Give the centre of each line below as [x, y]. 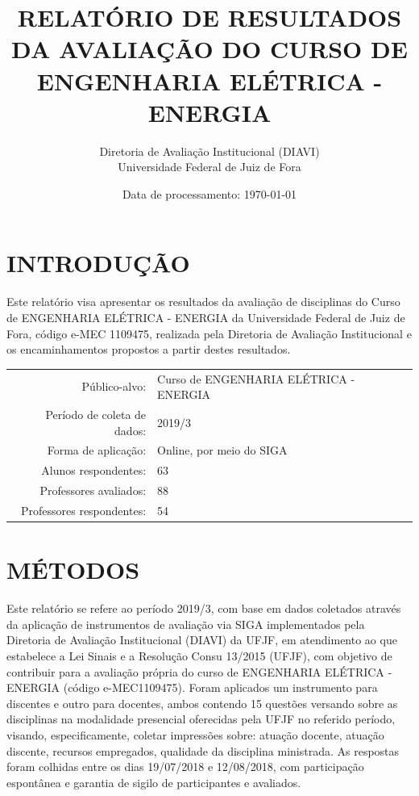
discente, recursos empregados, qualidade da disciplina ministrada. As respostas [203, 750]
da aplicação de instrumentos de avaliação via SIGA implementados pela [186, 624]
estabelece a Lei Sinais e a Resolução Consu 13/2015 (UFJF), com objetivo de [199, 655]
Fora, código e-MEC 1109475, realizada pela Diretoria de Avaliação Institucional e [209, 333]
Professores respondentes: [83, 510]
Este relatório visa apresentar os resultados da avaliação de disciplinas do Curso [203, 302]
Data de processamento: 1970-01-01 [209, 193]
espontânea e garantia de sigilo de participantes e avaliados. [154, 782]
